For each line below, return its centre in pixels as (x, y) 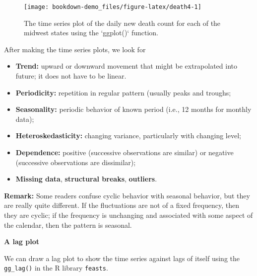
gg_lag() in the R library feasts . (56, 268)
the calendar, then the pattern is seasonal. (68, 225)
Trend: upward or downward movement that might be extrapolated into (126, 66)
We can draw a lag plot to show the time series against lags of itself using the (122, 258)
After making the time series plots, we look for (75, 49)
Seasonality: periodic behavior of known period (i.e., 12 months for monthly (133, 109)
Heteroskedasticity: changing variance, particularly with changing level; (128, 136)
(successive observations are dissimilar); (76, 162)
